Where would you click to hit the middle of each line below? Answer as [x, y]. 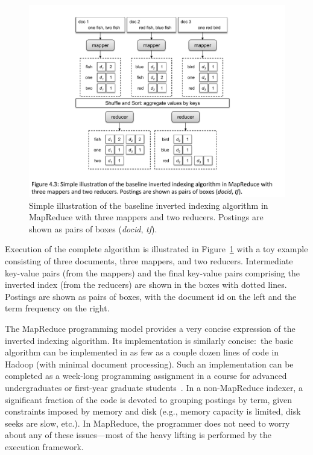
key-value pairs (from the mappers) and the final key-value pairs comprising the [152, 272]
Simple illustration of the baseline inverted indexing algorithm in [149, 205]
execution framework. [44, 446]
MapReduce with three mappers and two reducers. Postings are [146, 217]
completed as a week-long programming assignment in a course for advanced [146, 376]
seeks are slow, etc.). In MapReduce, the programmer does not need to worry [147, 423]
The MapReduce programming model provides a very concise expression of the [150, 328]
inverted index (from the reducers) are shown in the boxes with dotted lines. [146, 285]
